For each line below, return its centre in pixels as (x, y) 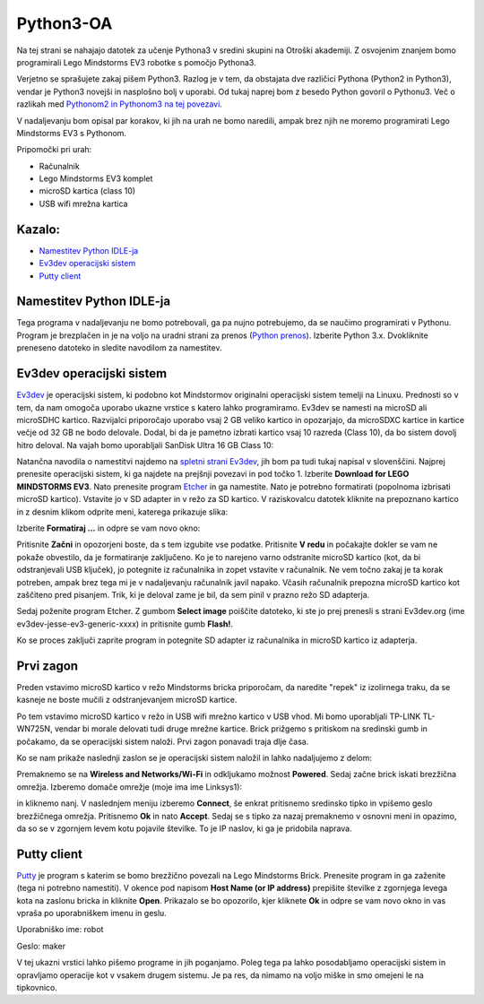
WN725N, (35, 729)
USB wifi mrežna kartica (83, 203)
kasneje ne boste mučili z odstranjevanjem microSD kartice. (127, 700)
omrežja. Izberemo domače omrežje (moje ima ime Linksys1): (129, 787)
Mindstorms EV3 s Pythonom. (72, 133)
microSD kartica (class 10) (87, 191)
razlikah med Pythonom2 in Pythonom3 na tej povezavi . (120, 104)
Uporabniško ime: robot (60, 930)
